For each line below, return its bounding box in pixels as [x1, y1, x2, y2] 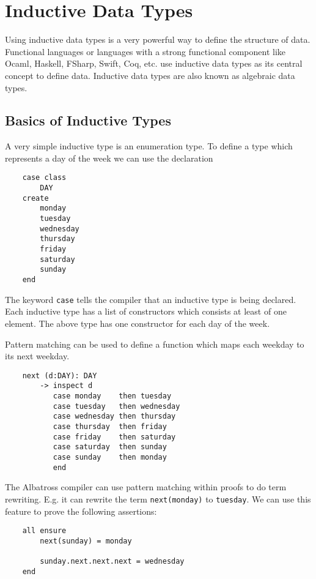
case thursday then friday [53, 422, 167, 431]
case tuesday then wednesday [53, 402, 180, 411]
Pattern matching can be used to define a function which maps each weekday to [5, 337, 304, 350]
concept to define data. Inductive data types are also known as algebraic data [5, 69, 295, 81]
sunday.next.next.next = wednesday [40, 557, 185, 566]
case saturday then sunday [53, 443, 167, 452]
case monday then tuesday [53, 392, 172, 401]
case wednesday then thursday [53, 412, 176, 421]
